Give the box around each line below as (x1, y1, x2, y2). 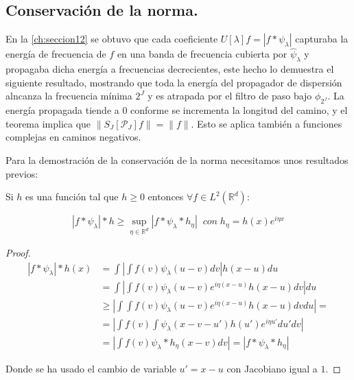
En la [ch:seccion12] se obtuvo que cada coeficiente (5, 32, 218, 46)
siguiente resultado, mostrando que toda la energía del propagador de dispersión (5, 75, 342, 89)
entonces (147, 189, 184, 204)
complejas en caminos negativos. (5, 130, 141, 144)
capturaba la (295, 32, 349, 46)
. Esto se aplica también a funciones (191, 116, 342, 130)
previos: (5, 166, 38, 180)
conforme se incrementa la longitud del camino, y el (130, 103, 348, 117)
